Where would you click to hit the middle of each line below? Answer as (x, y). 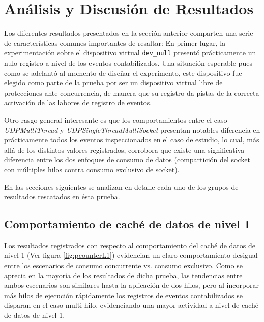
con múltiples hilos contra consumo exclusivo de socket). (92, 169)
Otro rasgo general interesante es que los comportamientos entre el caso (116, 119)
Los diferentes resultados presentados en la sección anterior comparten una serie (129, 33)
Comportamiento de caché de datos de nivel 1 (127, 224)
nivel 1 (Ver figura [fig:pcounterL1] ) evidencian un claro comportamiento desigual (131, 255)
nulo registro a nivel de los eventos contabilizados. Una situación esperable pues (128, 62)
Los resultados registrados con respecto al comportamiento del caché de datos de (130, 245)
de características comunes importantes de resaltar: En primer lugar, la (115, 42)
